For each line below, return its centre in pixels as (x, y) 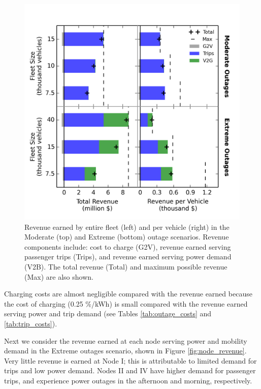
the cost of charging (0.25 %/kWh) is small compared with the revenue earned (126, 303)
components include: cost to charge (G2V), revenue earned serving (128, 246)
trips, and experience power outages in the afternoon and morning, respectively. (128, 380)
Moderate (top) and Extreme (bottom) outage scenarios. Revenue (127, 237)
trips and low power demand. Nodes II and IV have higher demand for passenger (130, 370)
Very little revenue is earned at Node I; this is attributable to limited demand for (130, 360)
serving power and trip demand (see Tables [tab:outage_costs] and (108, 313)
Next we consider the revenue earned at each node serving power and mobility (126, 340)
